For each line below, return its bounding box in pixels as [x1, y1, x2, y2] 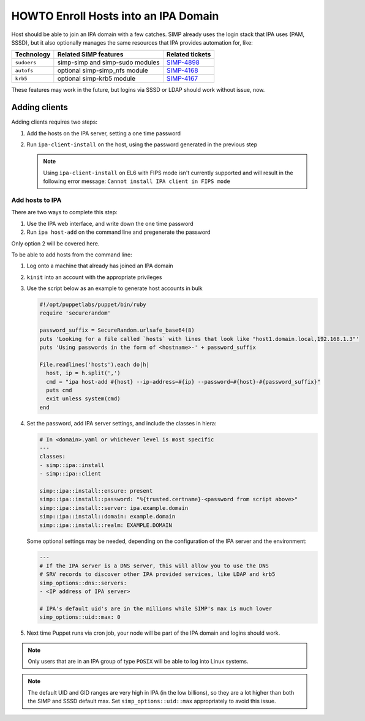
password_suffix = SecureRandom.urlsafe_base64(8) [39, 327, 195, 334]
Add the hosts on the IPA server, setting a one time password [26, 129, 181, 137]
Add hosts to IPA [11, 196, 62, 204]
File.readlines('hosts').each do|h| [39, 361, 150, 368]
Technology [15, 50, 51, 59]
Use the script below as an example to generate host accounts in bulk [26, 285, 203, 292]
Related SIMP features [57, 50, 124, 59]
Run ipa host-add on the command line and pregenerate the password [26, 228, 211, 236]
